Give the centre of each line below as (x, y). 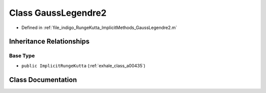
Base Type (22, 56)
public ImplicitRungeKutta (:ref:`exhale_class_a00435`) (83, 65)
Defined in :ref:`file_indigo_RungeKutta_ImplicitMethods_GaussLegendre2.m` (99, 28)
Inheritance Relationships (49, 42)
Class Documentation (43, 79)
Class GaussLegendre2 (58, 13)
